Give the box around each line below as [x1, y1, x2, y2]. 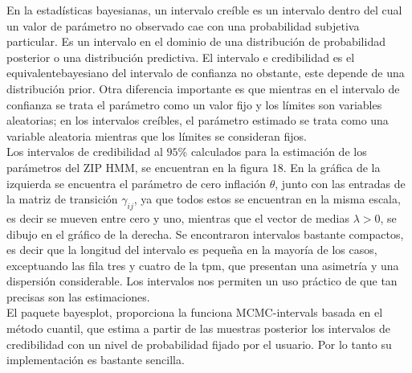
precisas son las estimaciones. [6, 288, 150, 305]
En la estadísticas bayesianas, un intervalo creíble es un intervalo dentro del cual [6, 2, 402, 18]
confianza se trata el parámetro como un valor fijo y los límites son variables [6, 96, 382, 113]
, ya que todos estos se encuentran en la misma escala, [133, 191, 401, 207]
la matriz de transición [6, 191, 118, 207]
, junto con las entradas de [275, 174, 406, 191]
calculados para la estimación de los [190, 143, 367, 160]
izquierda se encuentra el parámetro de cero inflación [6, 174, 267, 191]
